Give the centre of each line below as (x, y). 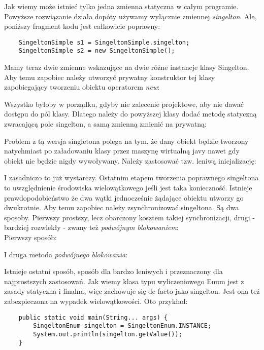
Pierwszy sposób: (30, 237)
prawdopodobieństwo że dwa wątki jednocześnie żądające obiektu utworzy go (124, 197)
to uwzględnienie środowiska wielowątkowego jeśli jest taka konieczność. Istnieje (128, 188)
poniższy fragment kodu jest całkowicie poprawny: (82, 26)
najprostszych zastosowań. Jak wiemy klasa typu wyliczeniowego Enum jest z (124, 281)
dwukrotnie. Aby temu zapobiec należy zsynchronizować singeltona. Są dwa (122, 207)
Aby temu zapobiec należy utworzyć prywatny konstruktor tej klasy (110, 77)
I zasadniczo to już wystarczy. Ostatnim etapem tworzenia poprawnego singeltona (131, 178)
